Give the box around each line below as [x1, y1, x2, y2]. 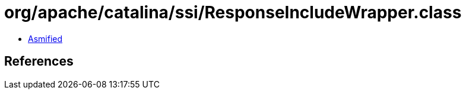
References [4, 54, 74, 69]
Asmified [28, 33, 63, 44]
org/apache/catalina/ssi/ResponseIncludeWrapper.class [4, 2, 462, 22]
